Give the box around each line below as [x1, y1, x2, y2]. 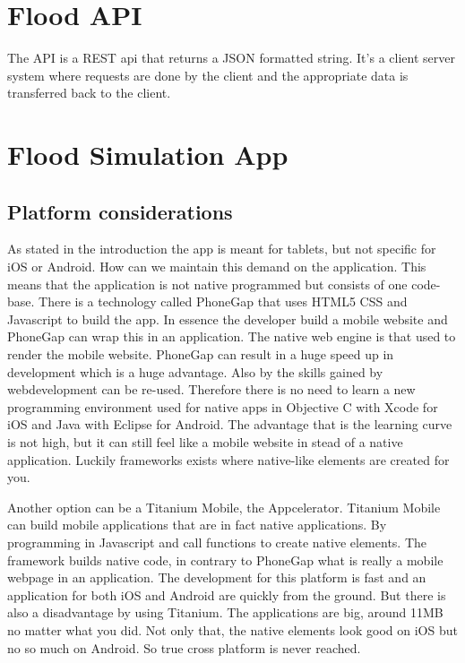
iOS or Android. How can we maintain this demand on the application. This [7, 257, 426, 276]
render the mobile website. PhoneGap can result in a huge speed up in [7, 345, 394, 364]
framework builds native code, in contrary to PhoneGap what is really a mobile [7, 550, 443, 569]
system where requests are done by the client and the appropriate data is [7, 65, 409, 84]
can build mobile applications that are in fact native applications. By [7, 515, 387, 534]
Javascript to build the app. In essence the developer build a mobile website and [7, 309, 448, 328]
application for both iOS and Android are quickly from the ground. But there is [7, 585, 446, 604]
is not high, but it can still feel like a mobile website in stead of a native [7, 433, 403, 452]
